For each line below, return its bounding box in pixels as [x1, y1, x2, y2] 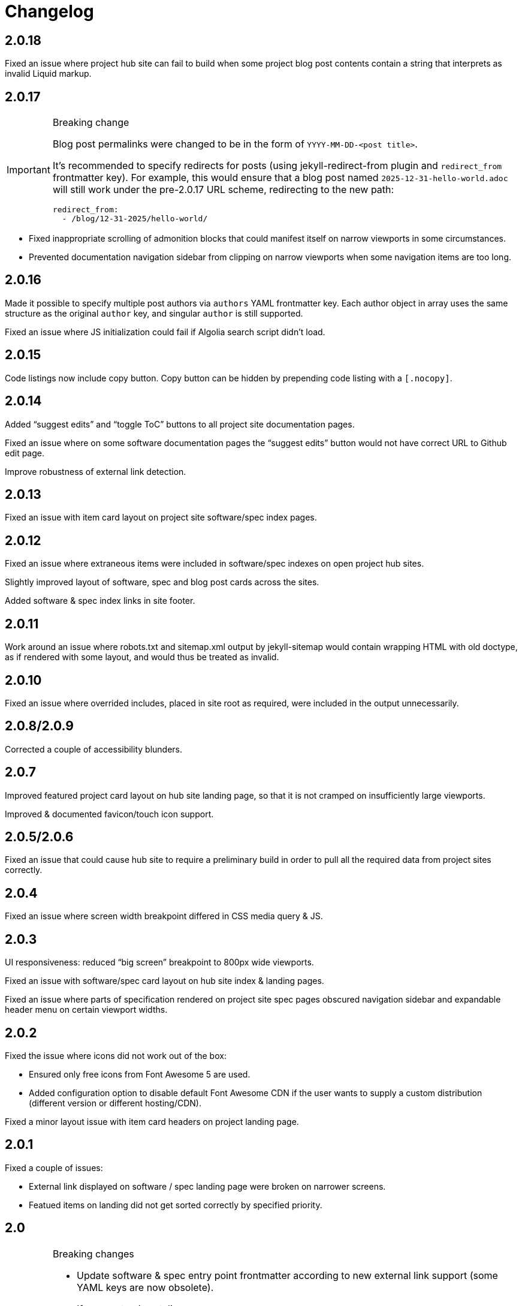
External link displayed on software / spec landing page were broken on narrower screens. [29, 1181, 386, 1191]
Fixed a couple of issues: [5, 1162, 103, 1173]
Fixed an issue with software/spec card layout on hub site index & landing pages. [5, 976, 324, 986]
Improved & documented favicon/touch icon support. [5, 808, 214, 819]
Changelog [5, 1, 94, 22]
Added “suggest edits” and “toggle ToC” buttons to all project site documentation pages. [5, 419, 355, 429]
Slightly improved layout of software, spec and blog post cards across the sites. [5, 577, 319, 588]
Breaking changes [52, 1247, 134, 1260]
